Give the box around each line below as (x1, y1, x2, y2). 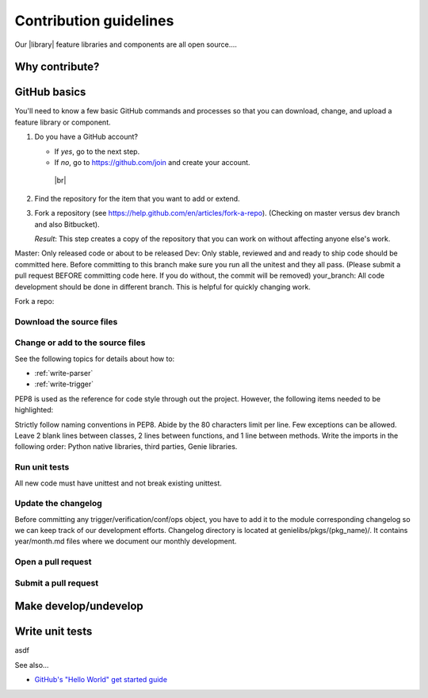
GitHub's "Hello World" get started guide (34, 675, 168, 685)
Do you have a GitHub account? (34, 132, 139, 142)
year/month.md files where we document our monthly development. (14, 536, 237, 547)
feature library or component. (14, 117, 111, 127)
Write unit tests (14, 625, 93, 639)
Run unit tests (14, 462, 70, 473)
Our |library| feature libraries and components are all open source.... (14, 40, 238, 49)
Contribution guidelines (14, 12, 174, 29)
